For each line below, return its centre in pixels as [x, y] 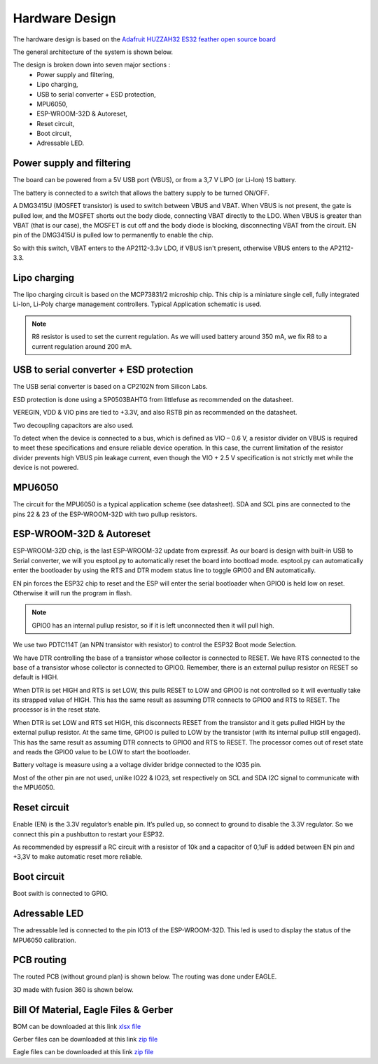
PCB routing [40, 960]
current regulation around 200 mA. [82, 346]
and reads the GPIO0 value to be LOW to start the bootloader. [101, 752]
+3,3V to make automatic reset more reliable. [78, 857]
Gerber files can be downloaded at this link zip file [85, 1039]
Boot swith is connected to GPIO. [61, 894]
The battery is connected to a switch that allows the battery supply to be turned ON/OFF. [141, 193]
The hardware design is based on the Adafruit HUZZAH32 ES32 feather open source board [144, 39]
